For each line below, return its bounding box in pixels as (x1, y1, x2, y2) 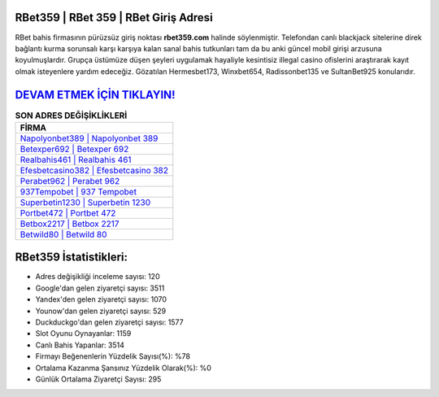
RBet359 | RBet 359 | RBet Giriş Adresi (15, 11, 213, 24)
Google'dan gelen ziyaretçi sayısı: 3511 (35, 283, 165, 293)
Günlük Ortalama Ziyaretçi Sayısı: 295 (35, 374, 162, 384)
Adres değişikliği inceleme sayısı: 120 (35, 272, 160, 281)
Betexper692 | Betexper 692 (20, 143, 129, 155)
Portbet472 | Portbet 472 (20, 207, 116, 219)
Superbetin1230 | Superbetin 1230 (20, 196, 151, 207)
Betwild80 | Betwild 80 (20, 229, 107, 240)
